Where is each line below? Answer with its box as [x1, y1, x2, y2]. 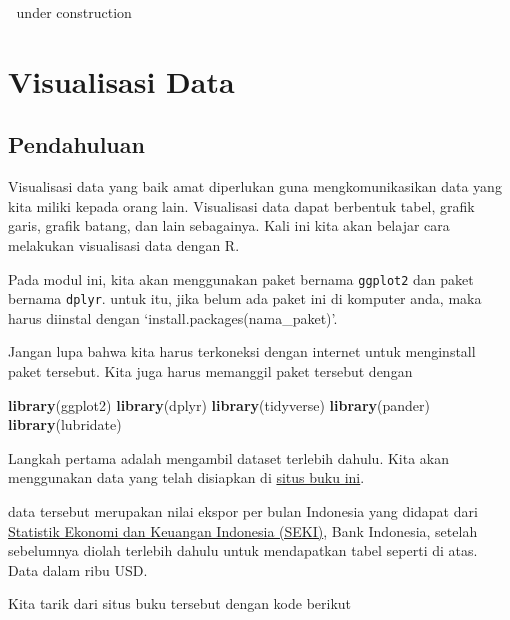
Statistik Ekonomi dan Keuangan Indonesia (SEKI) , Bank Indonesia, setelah [8, 520, 478, 541]
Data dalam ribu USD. [8, 559, 148, 580]
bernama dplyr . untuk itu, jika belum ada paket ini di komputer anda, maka [8, 288, 482, 309]
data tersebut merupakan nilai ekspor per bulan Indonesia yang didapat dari [8, 501, 478, 522]
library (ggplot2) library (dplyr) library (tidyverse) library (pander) [8, 394, 430, 415]
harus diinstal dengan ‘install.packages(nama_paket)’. [8, 307, 338, 328]
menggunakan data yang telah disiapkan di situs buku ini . [8, 467, 365, 488]
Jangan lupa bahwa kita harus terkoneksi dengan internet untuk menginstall [8, 341, 476, 362]
